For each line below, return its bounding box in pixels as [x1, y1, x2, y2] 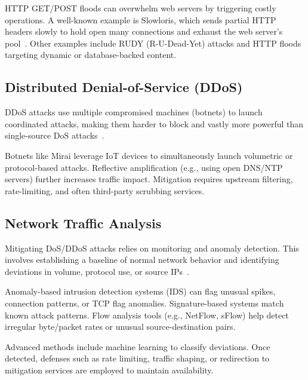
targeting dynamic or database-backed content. [5, 48, 177, 61]
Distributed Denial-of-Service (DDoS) [5, 78, 243, 96]
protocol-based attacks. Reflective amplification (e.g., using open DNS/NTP [5, 161, 283, 173]
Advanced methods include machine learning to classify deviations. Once [5, 340, 270, 353]
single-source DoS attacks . [5, 129, 104, 142]
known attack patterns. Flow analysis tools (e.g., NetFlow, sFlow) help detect [5, 308, 289, 321]
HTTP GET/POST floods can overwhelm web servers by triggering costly [5, 2, 276, 14]
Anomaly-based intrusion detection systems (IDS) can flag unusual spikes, [5, 285, 276, 298]
